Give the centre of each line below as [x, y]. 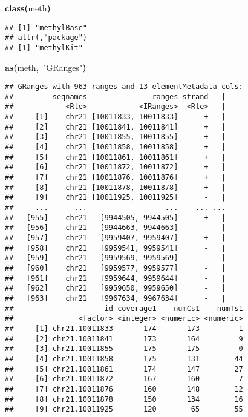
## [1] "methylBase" [46, 28]
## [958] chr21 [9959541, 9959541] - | [116, 248]
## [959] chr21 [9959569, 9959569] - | [116, 258]
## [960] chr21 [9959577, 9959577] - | [116, 268]
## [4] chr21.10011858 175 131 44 [124, 359]
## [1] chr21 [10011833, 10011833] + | [116, 117]
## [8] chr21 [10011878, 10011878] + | [116, 187]
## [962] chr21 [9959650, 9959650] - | [116, 288]
